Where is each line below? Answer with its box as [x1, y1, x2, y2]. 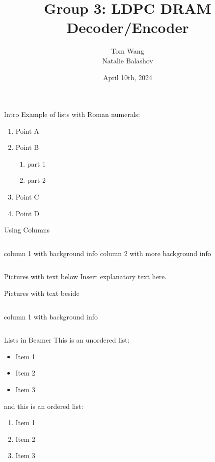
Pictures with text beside [4, 288, 80, 298]
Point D [15, 208, 40, 218]
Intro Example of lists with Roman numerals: [4, 109, 140, 119]
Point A [15, 125, 39, 136]
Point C [15, 192, 39, 202]
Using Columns [4, 225, 50, 235]
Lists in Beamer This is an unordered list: [4, 335, 130, 345]
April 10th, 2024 [103, 72, 152, 82]
